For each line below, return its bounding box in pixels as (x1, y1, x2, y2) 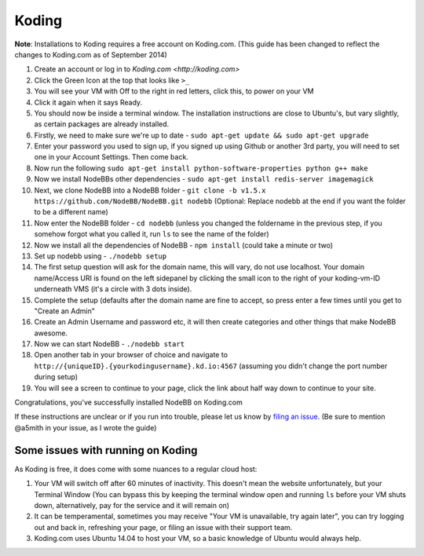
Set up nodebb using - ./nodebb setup (34, 251, 167, 261)
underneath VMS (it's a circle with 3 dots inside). (34, 284, 192, 294)
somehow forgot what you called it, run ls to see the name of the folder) (34, 229, 270, 239)
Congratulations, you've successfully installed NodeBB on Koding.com (14, 397, 243, 408)
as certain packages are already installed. (34, 119, 170, 129)
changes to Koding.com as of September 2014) (14, 49, 168, 59)
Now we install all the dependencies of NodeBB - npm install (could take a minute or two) (34, 240, 334, 250)
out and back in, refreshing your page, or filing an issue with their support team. (34, 522, 293, 532)
